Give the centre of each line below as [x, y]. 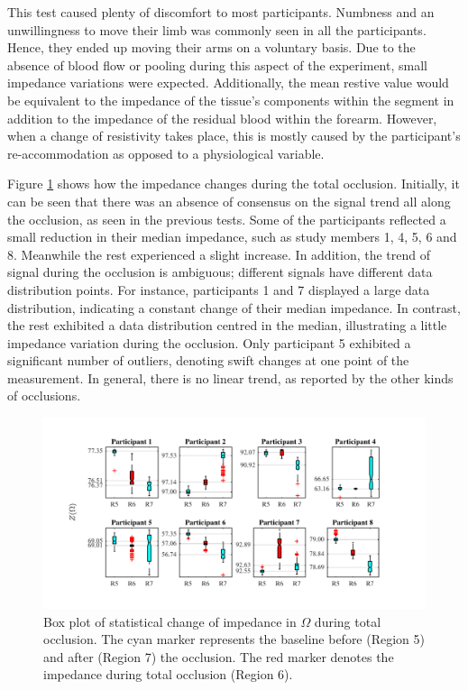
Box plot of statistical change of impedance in [170, 621]
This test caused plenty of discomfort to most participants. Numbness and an [221, 12]
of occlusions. [44, 396]
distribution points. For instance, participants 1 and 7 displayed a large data [219, 289]
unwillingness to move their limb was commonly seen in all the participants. [217, 29]
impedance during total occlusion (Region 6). [168, 674]
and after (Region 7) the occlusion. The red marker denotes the [219, 656]
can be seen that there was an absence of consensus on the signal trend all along [229, 201]
